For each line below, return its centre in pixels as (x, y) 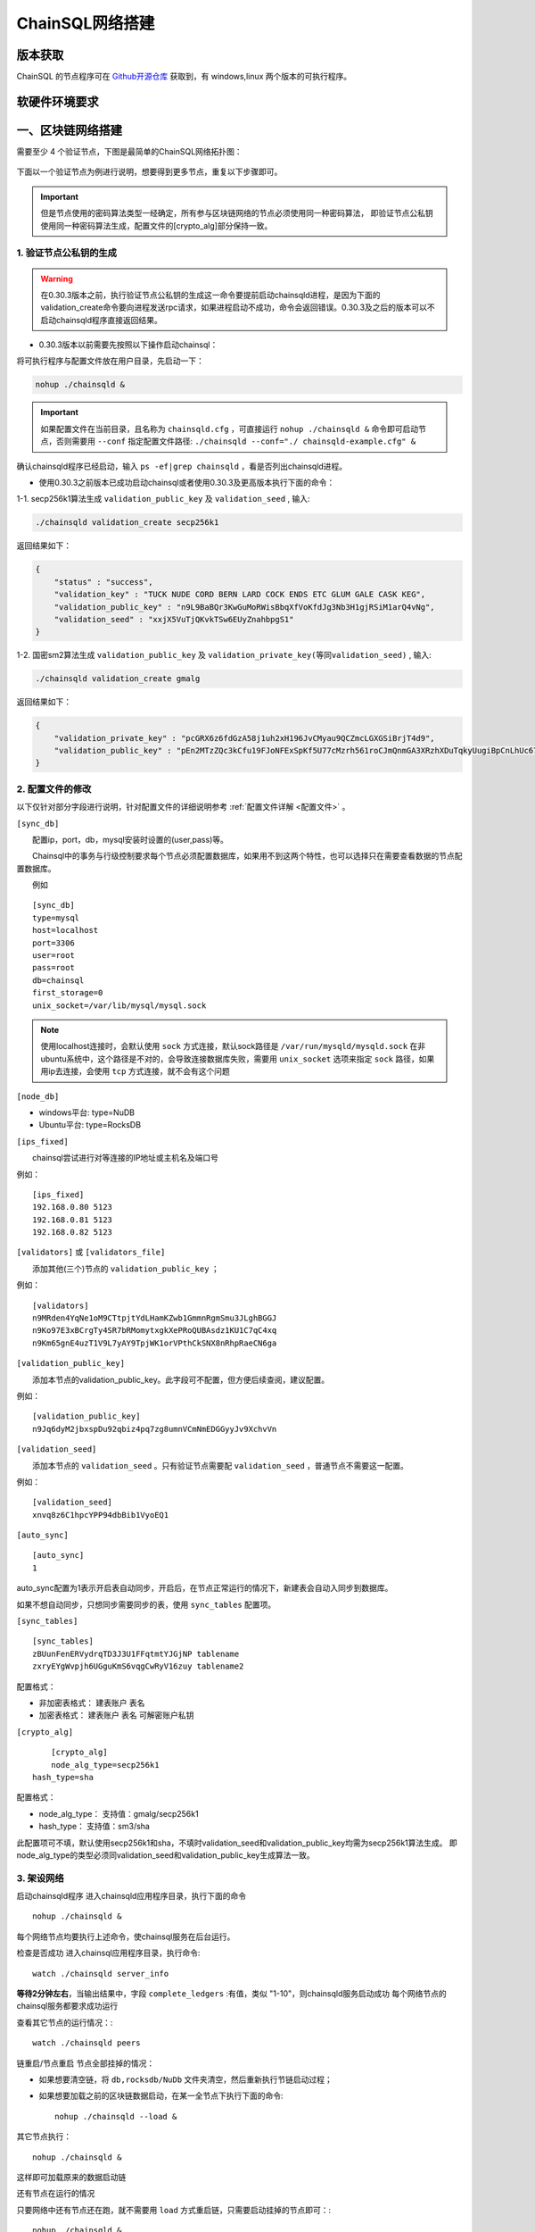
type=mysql (56, 918)
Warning (57, 279)
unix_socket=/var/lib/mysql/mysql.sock (119, 1005)
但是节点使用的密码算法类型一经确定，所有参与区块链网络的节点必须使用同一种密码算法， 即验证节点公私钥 (237, 213)
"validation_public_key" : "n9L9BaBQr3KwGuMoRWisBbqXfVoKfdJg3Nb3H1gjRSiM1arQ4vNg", (245, 607)
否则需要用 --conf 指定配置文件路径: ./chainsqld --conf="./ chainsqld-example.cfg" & (236, 441)
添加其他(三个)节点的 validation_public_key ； (126, 1269)
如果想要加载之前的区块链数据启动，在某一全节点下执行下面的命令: (161, 2096)
